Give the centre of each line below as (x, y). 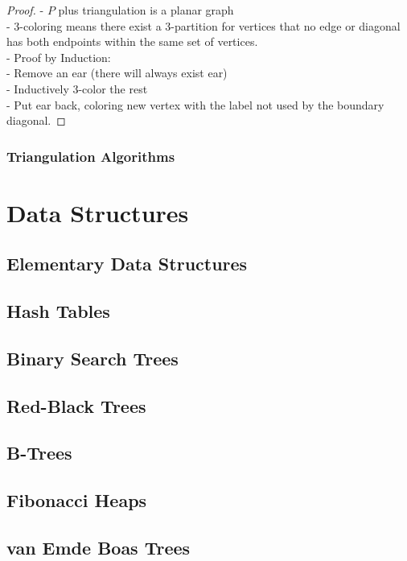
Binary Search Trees (92, 358)
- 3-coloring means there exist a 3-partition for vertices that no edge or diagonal (203, 25)
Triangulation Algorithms (91, 156)
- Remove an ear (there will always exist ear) (117, 73)
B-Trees (39, 453)
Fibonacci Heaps (77, 500)
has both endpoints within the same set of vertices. (132, 41)
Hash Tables (58, 311)
